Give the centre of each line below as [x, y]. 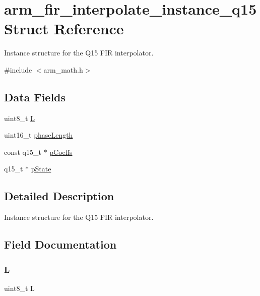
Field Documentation [60, 244]
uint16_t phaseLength [39, 135]
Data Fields [35, 97]
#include [18, 69]
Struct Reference [64, 28]
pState [41, 169]
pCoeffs [61, 152]
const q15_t [23, 152]
